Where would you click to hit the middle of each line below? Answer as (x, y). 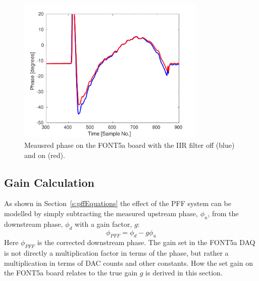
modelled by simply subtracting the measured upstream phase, (101, 213)
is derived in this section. (184, 273)
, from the (223, 213)
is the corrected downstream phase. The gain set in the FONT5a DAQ (146, 242)
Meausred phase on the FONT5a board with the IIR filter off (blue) (129, 145)
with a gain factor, (103, 224)
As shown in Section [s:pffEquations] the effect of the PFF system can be (118, 203)
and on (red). (45, 155)
